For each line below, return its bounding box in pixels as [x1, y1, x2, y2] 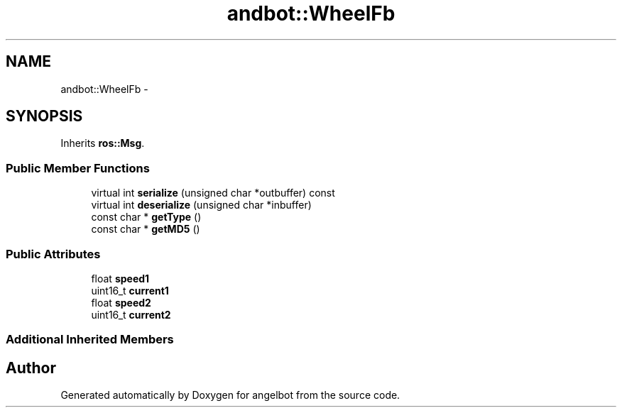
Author [6, 358, 56, 377]
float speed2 [91, 296, 151, 309]
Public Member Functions [6, 160, 150, 175]
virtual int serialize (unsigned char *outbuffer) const [91, 187, 335, 199]
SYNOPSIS [6, 107, 83, 126]
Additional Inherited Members [6, 332, 174, 347]
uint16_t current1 [91, 284, 169, 297]
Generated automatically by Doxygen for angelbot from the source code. [60, 389, 400, 402]
